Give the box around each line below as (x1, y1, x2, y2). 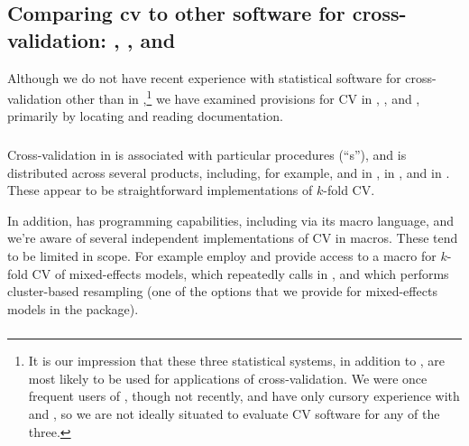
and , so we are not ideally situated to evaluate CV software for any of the (28, 404, 440, 423)
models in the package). (7, 299, 139, 318)
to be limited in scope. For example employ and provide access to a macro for (7, 246, 437, 265)
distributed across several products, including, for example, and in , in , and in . (7, 163, 450, 181)
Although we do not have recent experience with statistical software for (7, 68, 401, 87)
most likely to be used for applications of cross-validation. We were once (28, 368, 428, 387)
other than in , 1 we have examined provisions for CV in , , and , (65, 87, 420, 107)
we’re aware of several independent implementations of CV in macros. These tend (7, 228, 458, 247)
